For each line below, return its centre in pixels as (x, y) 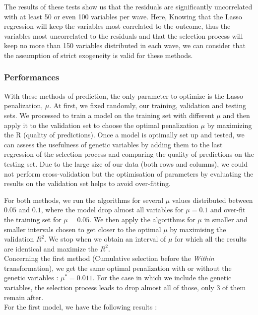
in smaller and (226, 219)
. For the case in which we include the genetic (162, 278)
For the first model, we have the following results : (81, 307)
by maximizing (229, 125)
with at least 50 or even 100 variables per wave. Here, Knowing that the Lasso (123, 16)
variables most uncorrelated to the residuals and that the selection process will (124, 35)
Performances (32, 77)
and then (236, 115)
